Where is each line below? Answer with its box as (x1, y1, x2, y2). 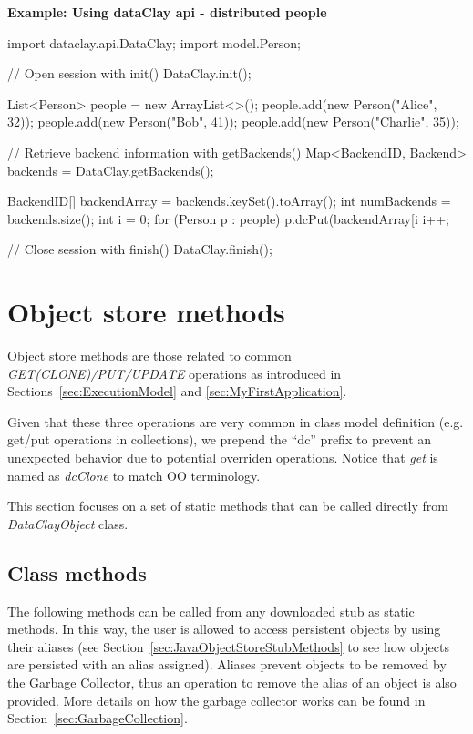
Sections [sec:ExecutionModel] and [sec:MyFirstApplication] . (7, 382, 347, 401)
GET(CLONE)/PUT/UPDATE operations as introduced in (7, 363, 342, 382)
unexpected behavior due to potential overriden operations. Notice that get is (7, 448, 438, 467)
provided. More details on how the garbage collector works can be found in (7, 690, 426, 709)
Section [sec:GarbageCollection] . (7, 709, 188, 728)
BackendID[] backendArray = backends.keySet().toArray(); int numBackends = (7, 191, 451, 210)
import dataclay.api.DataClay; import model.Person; (7, 33, 301, 52)
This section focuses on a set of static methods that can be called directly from (7, 496, 448, 515)
